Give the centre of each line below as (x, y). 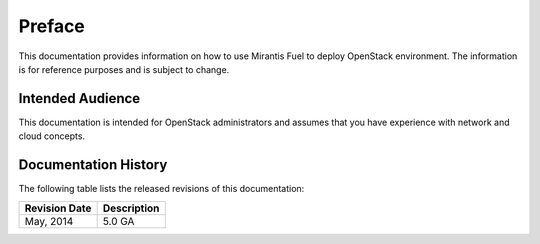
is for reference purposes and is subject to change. (124, 69)
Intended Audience (79, 98)
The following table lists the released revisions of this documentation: (161, 189)
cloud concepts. (51, 136)
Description (131, 208)
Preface (51, 26)
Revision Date (58, 208)
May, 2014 (49, 221)
